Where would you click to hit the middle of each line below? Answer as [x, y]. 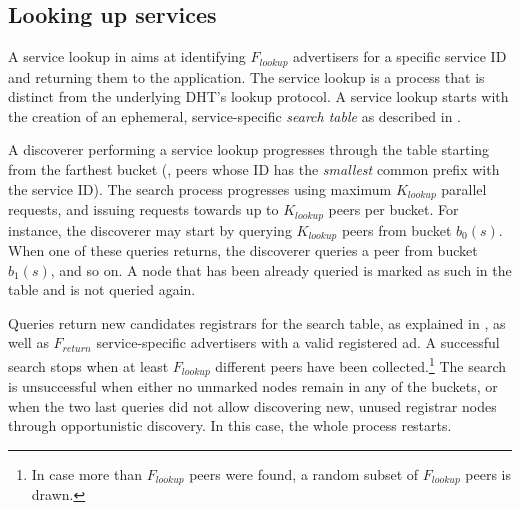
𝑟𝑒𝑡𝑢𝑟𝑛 [76, 348]
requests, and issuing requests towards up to [143, 209]
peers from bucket [396, 229]
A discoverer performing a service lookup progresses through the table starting [249, 149]
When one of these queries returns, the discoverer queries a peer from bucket [243, 249]
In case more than [86, 473]
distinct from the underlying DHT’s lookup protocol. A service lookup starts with [258, 96]
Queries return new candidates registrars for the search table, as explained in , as [257, 322]
